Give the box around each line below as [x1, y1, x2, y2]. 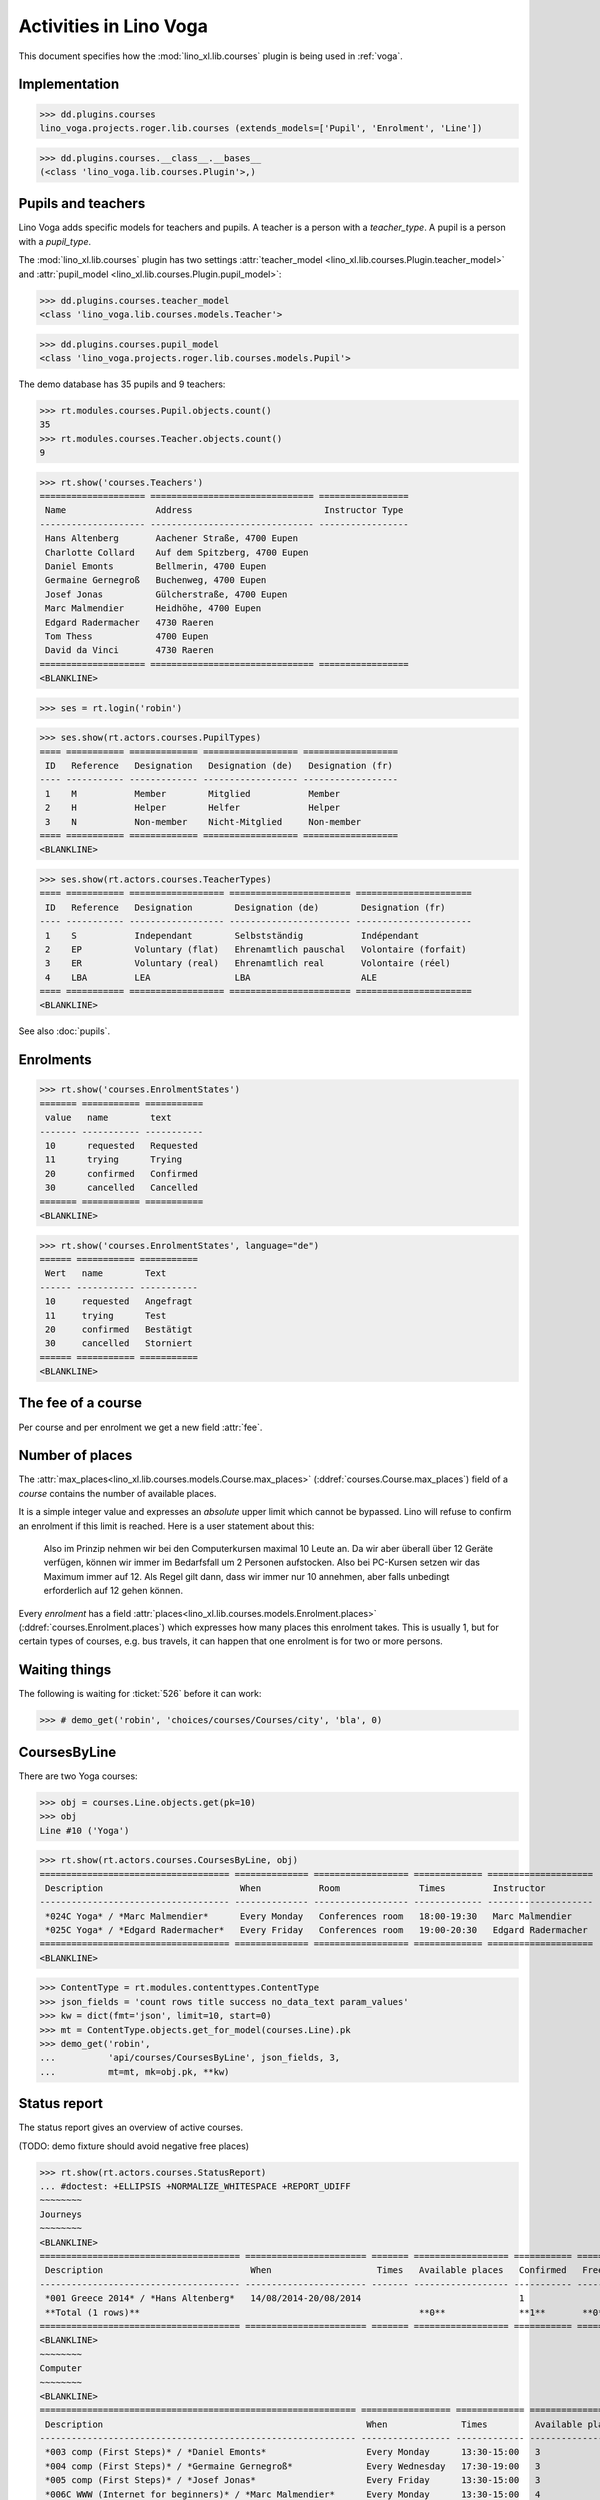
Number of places [18, 1447, 133, 1464]
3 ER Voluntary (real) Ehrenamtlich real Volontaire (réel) [45, 958, 452, 969]
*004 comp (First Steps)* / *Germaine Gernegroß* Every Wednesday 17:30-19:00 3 [45, 2460, 541, 2472]
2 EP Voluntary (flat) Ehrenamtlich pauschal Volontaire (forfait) [45, 943, 467, 955]
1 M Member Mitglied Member [45, 788, 341, 799]
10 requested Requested [45, 1140, 199, 1152]
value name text [45, 1112, 172, 1124]
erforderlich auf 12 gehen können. [43, 1585, 184, 1597]
